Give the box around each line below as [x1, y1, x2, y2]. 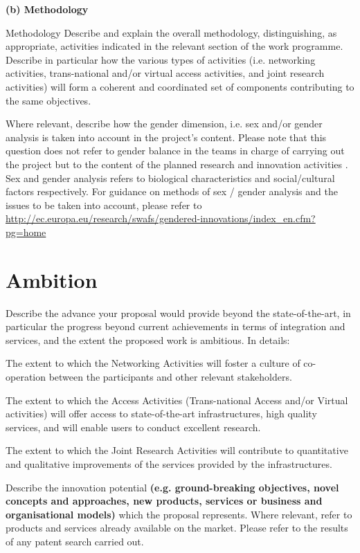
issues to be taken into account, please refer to [6, 197, 202, 212]
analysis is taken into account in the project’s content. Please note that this [6, 129, 327, 144]
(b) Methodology [6, 2, 89, 16]
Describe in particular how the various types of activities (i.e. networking [6, 52, 316, 66]
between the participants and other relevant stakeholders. [48, 370, 292, 383]
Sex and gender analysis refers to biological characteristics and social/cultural [6, 170, 335, 185]
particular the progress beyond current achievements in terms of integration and [6, 319, 345, 334]
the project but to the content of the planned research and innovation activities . [6, 156, 348, 171]
